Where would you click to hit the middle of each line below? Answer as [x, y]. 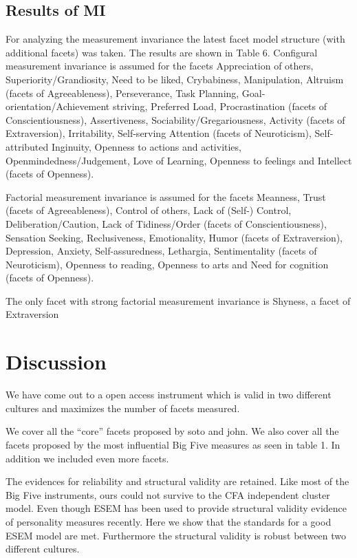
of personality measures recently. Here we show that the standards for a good [169, 521]
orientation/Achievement [58, 106]
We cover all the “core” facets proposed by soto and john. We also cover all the [172, 431]
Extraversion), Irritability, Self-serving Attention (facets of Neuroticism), [159, 133]
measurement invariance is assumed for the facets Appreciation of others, [160, 66]
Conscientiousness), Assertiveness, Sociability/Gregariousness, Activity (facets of [175, 119]
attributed [27, 146]
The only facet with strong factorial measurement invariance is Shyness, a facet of [178, 300]
